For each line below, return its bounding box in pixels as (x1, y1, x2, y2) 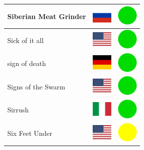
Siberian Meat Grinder (7, 11, 86, 21)
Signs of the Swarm (7, 81, 65, 91)
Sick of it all (7, 35, 44, 45)
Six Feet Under (7, 128, 53, 138)
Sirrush (7, 105, 29, 115)
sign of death (7, 58, 46, 68)
